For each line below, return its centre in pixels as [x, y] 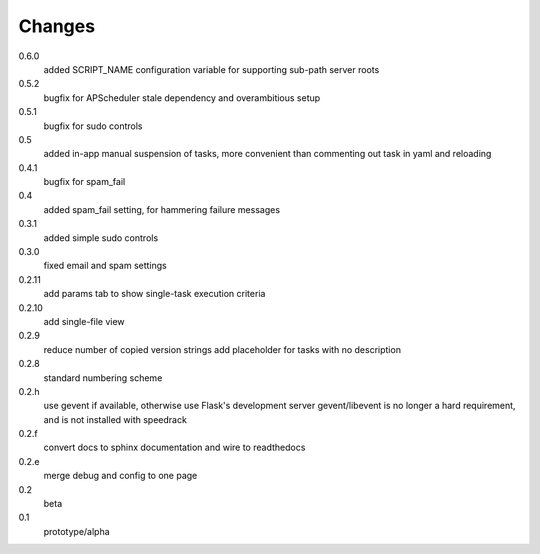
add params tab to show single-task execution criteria [154, 294]
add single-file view [84, 321]
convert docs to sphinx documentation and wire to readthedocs [174, 447]
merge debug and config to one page [120, 476]
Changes [56, 26]
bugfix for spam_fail [84, 182]
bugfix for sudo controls [93, 126]
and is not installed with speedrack [115, 419]
